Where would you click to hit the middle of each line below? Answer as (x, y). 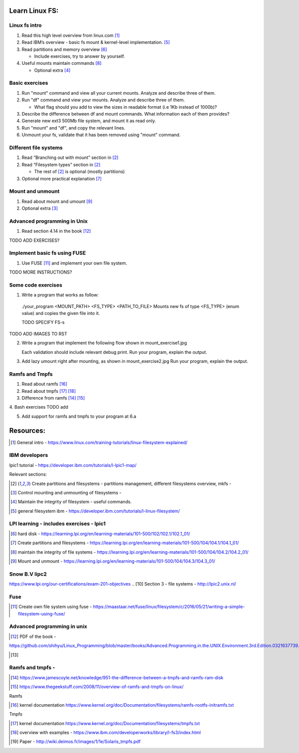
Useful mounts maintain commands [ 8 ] (62, 63)
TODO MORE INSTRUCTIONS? (41, 272)
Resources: (27, 430)
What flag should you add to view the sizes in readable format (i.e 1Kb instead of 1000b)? (126, 107)
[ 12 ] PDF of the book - (34, 636)
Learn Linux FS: (34, 11)
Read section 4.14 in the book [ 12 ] (56, 231)
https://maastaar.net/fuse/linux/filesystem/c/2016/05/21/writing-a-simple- (169, 607)
